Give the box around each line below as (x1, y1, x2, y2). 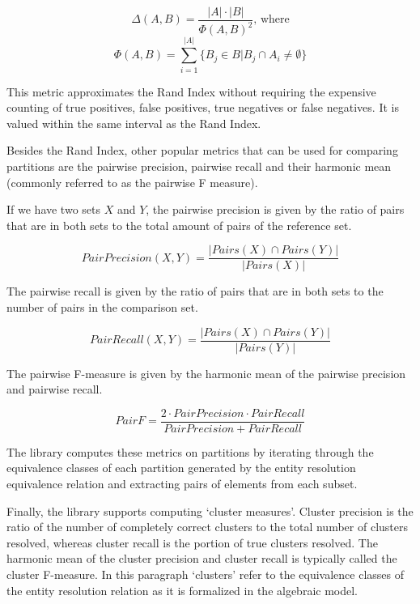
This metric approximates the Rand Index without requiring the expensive (6, 83, 376, 100)
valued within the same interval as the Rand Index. (6, 114, 261, 131)
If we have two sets (6, 201, 100, 218)
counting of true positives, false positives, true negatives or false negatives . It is (6, 99, 399, 116)
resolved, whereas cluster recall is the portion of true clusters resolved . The (6, 534, 378, 551)
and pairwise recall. (6, 381, 103, 398)
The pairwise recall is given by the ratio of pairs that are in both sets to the (6, 283, 384, 300)
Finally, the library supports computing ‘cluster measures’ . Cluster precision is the (6, 502, 414, 519)
